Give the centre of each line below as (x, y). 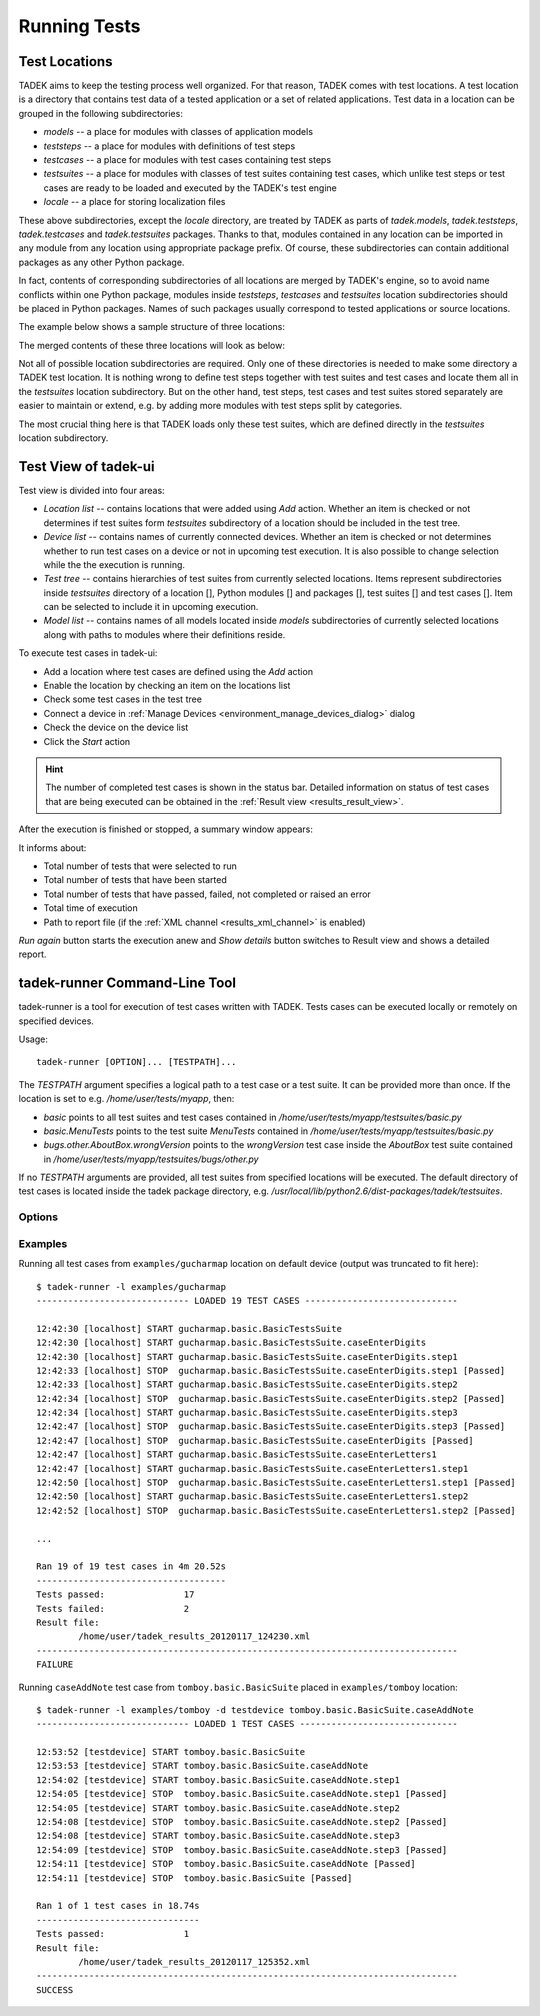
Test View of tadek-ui (86, 466)
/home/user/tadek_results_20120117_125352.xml (194, 1961)
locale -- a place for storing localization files (134, 202)
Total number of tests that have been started (135, 880)
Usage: (33, 1039)
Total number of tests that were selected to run (140, 866)
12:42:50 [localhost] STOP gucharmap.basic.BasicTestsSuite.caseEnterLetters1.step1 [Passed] (276, 1483)
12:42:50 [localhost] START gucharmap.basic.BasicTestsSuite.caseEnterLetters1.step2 (252, 1496)
